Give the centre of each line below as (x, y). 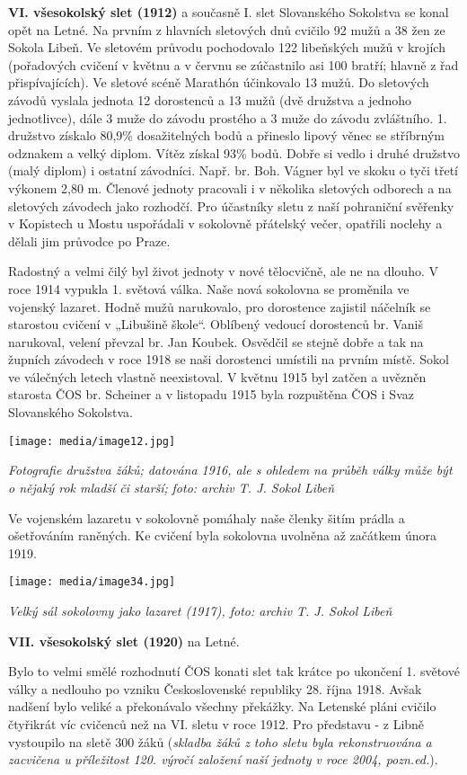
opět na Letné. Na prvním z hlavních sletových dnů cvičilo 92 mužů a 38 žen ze (227, 29)
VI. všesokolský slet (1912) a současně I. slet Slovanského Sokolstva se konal (229, 12)
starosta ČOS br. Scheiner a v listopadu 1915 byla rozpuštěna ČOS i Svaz (211, 394)
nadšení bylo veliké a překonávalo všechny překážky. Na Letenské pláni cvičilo (222, 706)
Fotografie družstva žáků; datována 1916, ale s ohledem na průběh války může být (230, 470)
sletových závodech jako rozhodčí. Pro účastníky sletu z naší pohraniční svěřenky (231, 205)
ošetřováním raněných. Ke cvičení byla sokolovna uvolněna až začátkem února (223, 535)
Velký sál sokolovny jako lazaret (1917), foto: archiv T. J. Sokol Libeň (200, 610)
